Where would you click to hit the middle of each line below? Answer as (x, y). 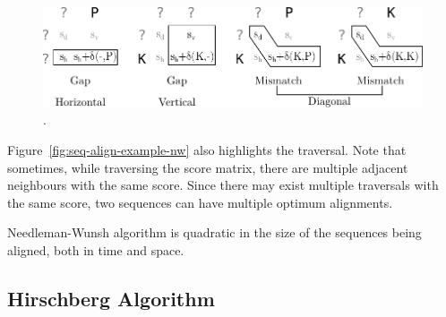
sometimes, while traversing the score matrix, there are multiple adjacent (208, 167)
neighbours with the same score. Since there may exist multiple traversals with (223, 185)
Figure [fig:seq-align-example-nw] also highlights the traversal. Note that (207, 149)
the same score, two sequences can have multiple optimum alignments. (200, 202)
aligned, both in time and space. (96, 249)
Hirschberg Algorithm (111, 298)
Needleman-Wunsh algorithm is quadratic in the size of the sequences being (214, 232)
